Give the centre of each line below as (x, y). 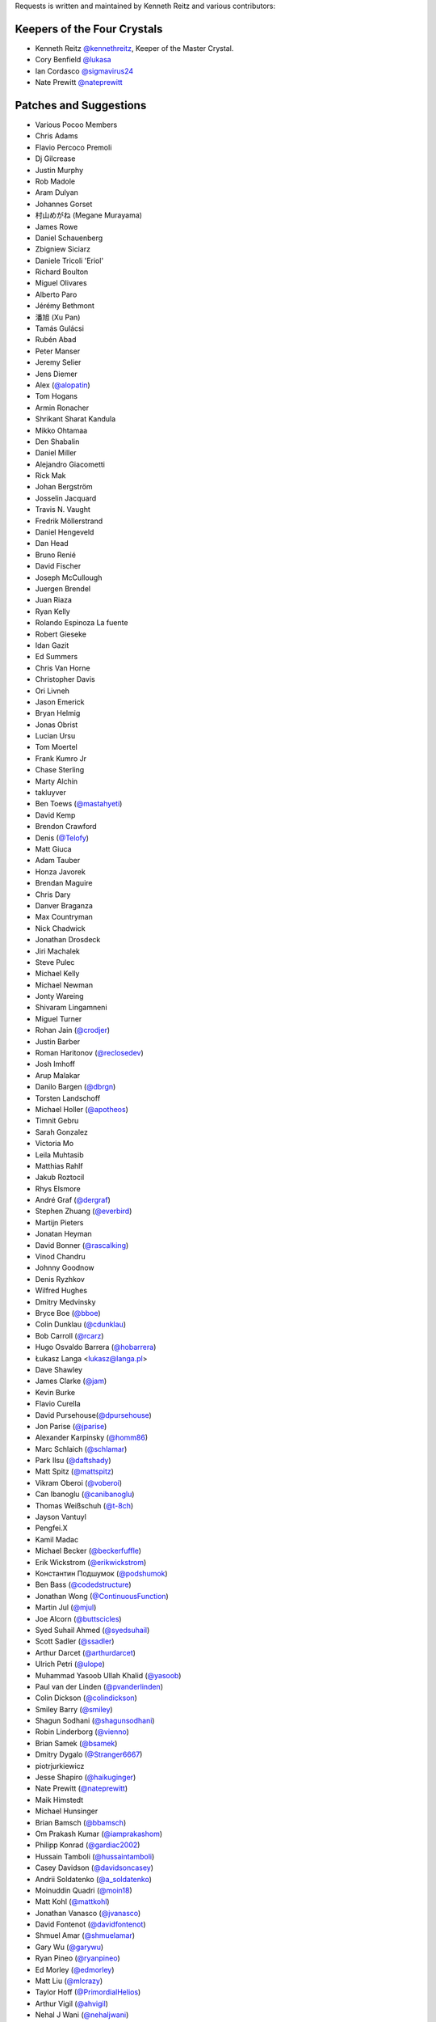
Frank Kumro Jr (61, 758)
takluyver (50, 793)
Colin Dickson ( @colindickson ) (86, 1698)
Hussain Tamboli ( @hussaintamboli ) (95, 1856)
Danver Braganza (64, 905)
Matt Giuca (53, 848)
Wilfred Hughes (61, 1291)
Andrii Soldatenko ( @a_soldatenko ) (94, 1879)
